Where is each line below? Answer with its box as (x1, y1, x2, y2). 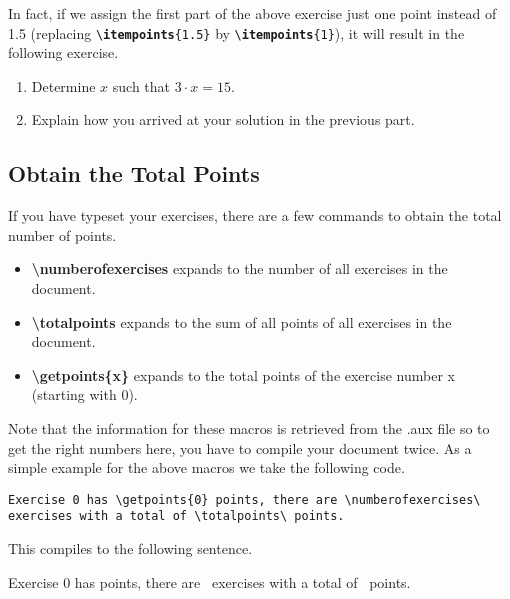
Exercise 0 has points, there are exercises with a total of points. (8, 571, 411, 592)
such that (112, 75, 171, 96)
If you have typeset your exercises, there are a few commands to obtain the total (8, 205, 502, 226)
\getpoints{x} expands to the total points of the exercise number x (31, 364, 455, 385)
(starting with (31, 384, 117, 405)
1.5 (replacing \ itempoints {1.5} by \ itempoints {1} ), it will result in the (8, 22, 465, 43)
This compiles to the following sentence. (8, 538, 253, 559)
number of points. (8, 224, 117, 245)
